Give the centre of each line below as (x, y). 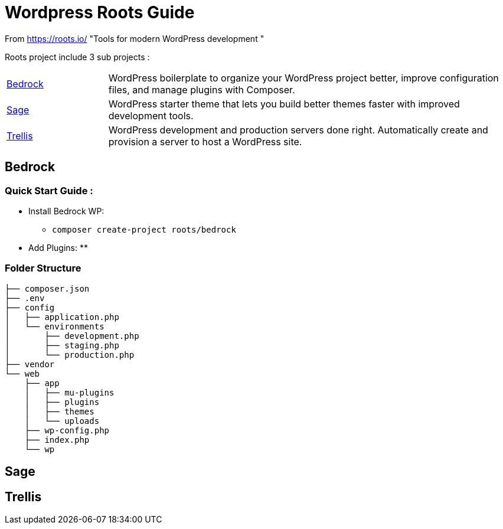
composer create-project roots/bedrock (144, 229)
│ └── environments (55, 326)
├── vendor (30, 364)
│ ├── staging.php (62, 345)
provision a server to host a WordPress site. (205, 141)
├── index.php (57, 440)
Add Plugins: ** (58, 247)
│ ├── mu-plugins (69, 392)
